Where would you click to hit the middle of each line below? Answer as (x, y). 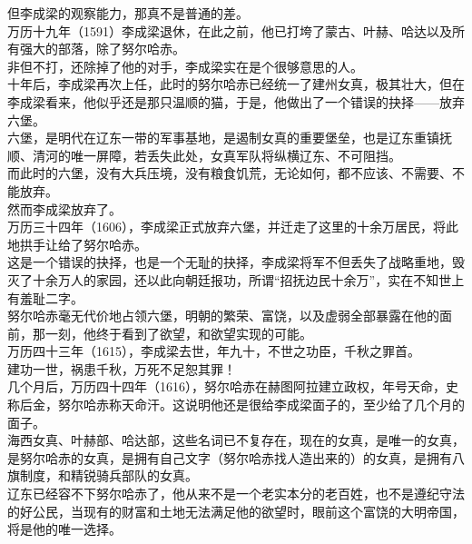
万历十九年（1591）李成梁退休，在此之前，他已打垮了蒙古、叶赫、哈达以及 (230, 30)
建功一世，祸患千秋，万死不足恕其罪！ (122, 368)
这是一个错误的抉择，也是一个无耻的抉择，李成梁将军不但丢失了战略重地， (230, 262)
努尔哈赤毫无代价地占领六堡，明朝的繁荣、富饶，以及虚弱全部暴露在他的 (223, 316)
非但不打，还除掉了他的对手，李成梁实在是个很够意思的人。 (185, 66)
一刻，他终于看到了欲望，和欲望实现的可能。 (178, 333)
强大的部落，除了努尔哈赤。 (102, 49)
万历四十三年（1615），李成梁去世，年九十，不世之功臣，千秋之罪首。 (214, 351)
